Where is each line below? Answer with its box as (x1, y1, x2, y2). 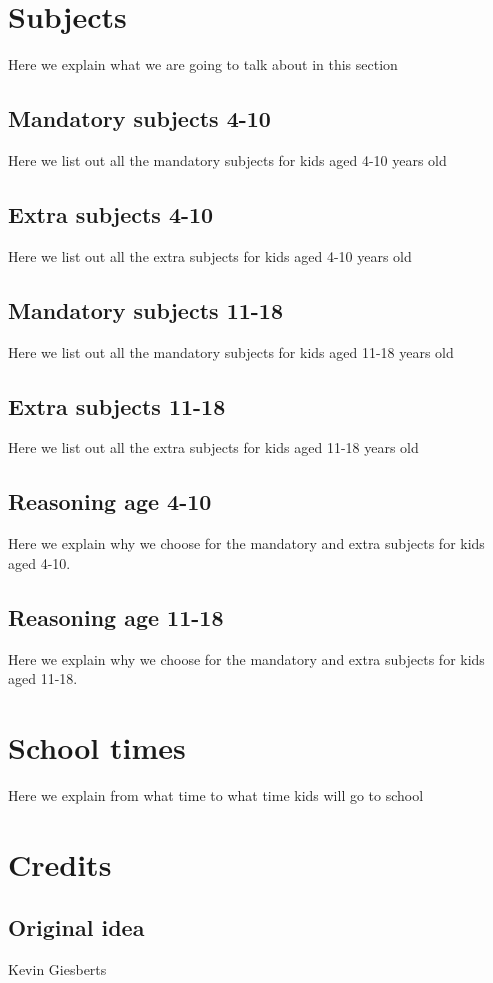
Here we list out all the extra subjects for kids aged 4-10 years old (8, 245, 412, 266)
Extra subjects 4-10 (8, 198, 214, 229)
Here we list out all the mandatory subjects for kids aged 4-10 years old (8, 149, 447, 170)
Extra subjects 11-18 (8, 390, 226, 421)
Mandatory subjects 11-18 (8, 294, 283, 325)
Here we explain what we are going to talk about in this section (8, 54, 398, 75)
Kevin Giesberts (8, 958, 107, 979)
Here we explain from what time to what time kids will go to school (8, 784, 424, 805)
